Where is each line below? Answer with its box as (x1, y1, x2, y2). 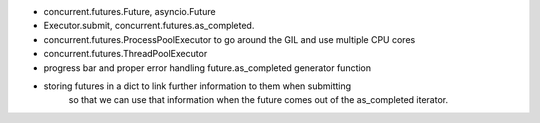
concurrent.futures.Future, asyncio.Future (43, 6, 216, 17)
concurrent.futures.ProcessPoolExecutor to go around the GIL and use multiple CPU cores (43, 33, 416, 45)
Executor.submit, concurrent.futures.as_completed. (43, 20, 255, 32)
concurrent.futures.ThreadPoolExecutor (43, 48, 208, 60)
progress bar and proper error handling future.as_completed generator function (43, 61, 372, 74)
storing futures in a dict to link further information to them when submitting (43, 80, 352, 92)
